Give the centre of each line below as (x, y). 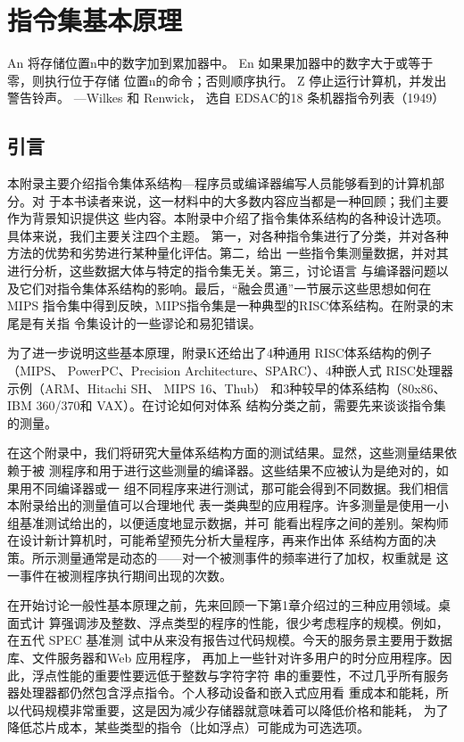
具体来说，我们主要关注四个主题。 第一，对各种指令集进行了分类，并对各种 (228, 235)
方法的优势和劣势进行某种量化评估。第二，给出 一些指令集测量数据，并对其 (228, 253)
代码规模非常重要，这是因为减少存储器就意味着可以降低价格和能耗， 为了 (234, 709)
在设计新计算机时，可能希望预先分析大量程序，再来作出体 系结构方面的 (215, 540)
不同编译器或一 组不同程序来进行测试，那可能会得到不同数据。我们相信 (240, 487)
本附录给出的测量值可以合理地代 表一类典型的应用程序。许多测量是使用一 (222, 505)
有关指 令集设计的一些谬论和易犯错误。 (146, 322)
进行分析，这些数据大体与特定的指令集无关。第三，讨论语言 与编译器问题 (222, 271)
